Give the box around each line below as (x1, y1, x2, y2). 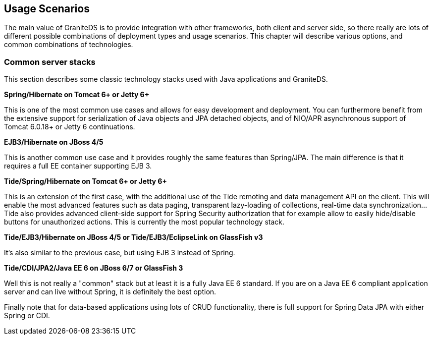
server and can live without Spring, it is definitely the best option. (4, 287, 216, 296)
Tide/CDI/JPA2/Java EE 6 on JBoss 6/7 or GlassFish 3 (4, 264, 183, 273)
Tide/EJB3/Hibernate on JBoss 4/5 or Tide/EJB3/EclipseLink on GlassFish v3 (4, 233, 263, 242)
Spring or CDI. (4, 311, 50, 320)
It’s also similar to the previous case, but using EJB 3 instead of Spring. (4, 248, 235, 257)
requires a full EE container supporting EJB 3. (4, 162, 152, 170)
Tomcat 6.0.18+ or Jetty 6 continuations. (4, 122, 135, 131)
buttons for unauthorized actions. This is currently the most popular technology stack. (4, 218, 285, 226)
